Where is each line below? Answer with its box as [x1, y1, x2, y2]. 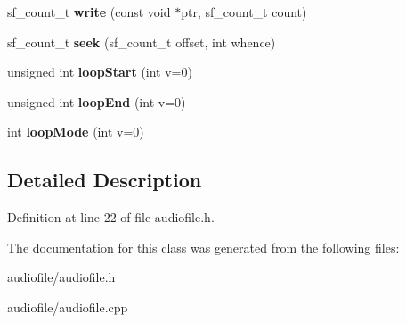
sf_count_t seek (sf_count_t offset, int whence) [7, 32, 276, 51]
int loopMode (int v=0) [7, 122, 144, 141]
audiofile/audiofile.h [7, 268, 116, 286]
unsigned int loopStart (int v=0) [7, 62, 192, 81]
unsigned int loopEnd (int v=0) [7, 92, 186, 111]
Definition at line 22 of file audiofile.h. [7, 208, 215, 227]
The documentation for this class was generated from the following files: [7, 237, 400, 256]
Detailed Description [7, 166, 202, 194]
